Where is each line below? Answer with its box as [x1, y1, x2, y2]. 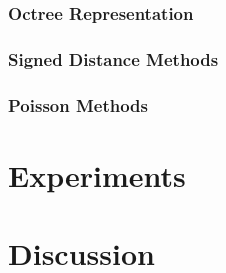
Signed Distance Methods [8, 46, 219, 71]
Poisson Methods [8, 92, 149, 117]
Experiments [8, 154, 186, 195]
